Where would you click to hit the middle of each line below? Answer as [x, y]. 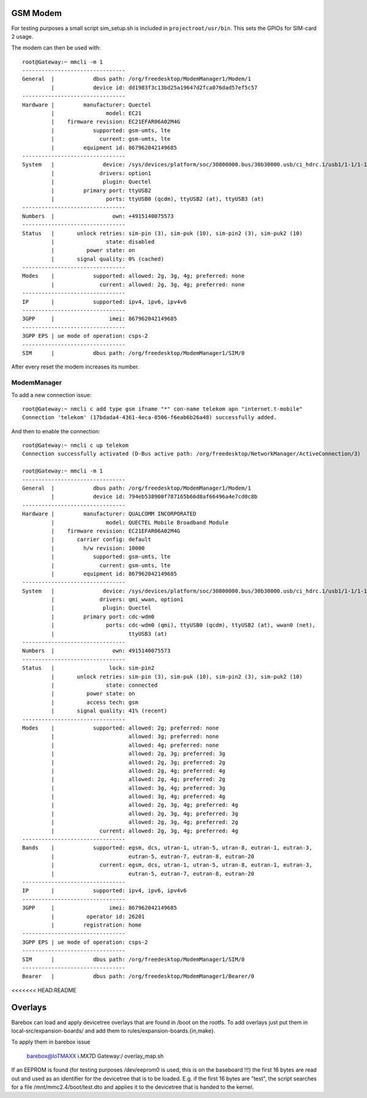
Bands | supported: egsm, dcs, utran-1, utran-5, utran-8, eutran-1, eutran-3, [167, 848]
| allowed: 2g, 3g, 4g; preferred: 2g [145, 822]
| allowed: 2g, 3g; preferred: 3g [138, 754]
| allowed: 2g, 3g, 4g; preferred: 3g [145, 813]
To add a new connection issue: [51, 395]
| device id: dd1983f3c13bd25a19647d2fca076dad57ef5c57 [154, 88]
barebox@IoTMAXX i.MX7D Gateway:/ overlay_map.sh [95, 1056]
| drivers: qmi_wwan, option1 [117, 599]
